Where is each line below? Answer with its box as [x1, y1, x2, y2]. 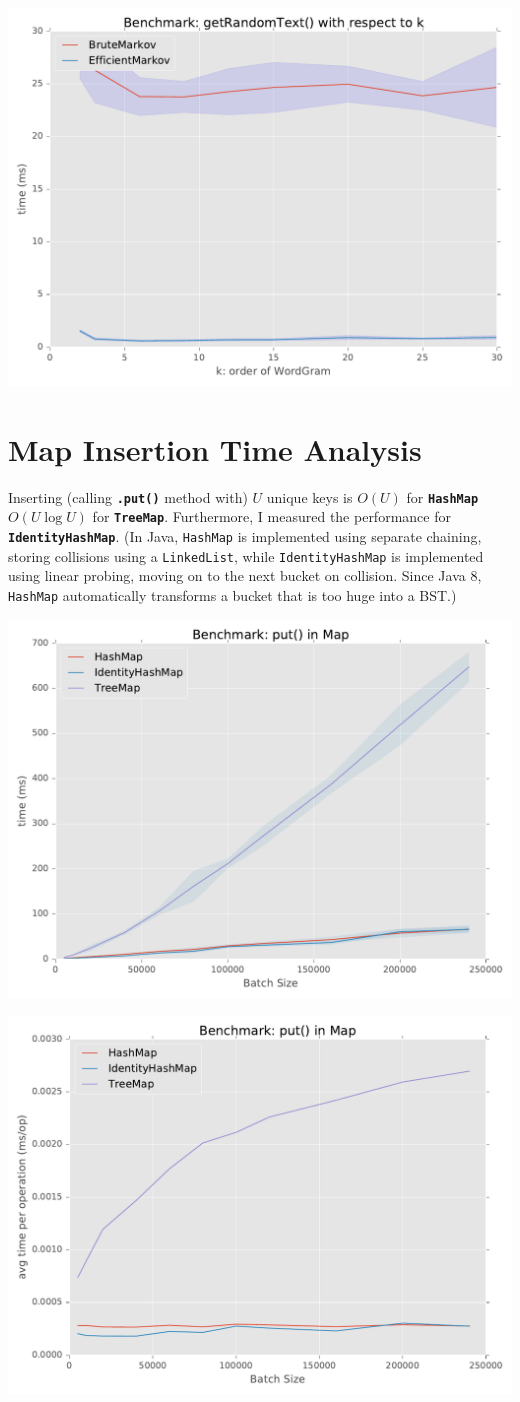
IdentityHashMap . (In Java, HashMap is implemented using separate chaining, [8, 526, 482, 547]
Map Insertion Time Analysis [8, 428, 422, 469]
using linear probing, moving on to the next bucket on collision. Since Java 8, [8, 565, 482, 586]
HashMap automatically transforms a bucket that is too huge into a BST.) [8, 584, 457, 605]
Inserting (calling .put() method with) [8, 486, 248, 507]
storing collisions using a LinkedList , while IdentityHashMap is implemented [8, 545, 484, 566]
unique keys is [266, 486, 353, 507]
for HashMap [406, 486, 479, 507]
